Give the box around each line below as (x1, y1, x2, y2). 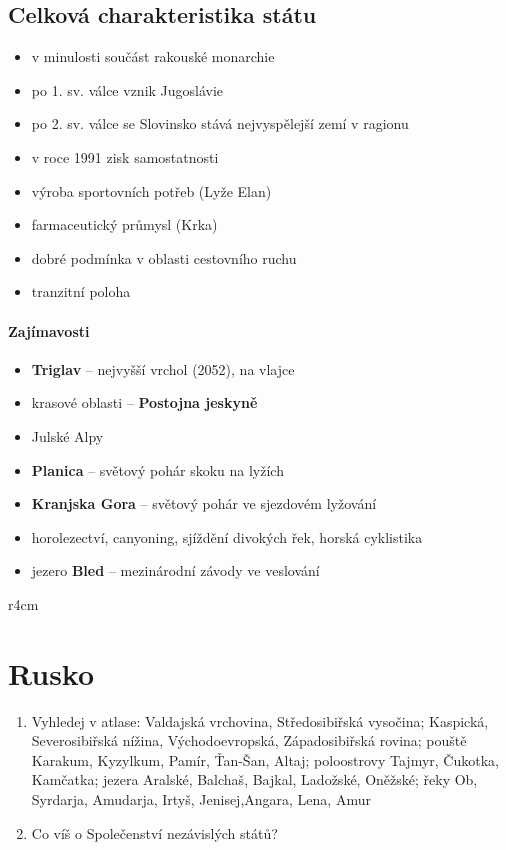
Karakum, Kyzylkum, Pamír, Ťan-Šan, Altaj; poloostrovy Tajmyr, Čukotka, (31, 749, 499, 770)
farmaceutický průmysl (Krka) (31, 214, 218, 235)
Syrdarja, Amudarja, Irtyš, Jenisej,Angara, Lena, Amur (31, 789, 371, 809)
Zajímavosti (8, 320, 90, 341)
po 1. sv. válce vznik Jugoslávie (31, 79, 224, 100)
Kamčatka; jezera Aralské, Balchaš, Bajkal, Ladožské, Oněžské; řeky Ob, (31, 769, 478, 790)
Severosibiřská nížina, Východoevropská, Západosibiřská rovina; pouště (31, 730, 467, 751)
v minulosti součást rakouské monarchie (31, 46, 275, 67)
